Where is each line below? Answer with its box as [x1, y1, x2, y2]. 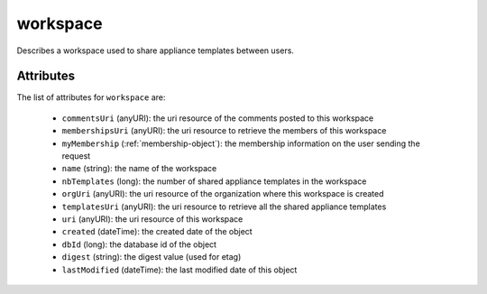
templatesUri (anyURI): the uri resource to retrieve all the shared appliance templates [61, 201, 387, 212]
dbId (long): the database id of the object [61, 239, 216, 250]
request [61, 151, 91, 161]
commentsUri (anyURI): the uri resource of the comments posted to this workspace [61, 113, 374, 124]
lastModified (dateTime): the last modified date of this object [61, 264, 298, 275]
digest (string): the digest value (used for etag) [61, 252, 242, 262]
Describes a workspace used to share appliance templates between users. [16, 45, 295, 56]
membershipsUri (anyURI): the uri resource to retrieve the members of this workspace [61, 125, 387, 136]
